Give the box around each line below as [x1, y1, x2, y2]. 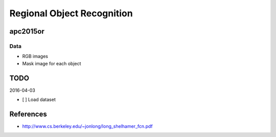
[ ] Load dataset [22, 97, 56, 102]
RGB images [22, 53, 49, 60]
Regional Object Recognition [9, 8, 133, 19]
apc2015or [9, 27, 44, 36]
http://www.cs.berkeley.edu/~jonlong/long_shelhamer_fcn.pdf [22, 123, 153, 129]
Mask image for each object [22, 60, 81, 66]
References [9, 109, 47, 118]
